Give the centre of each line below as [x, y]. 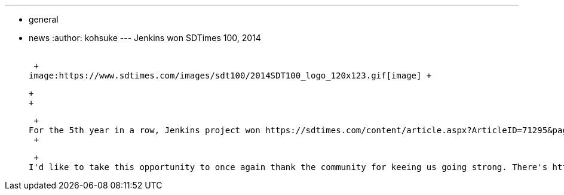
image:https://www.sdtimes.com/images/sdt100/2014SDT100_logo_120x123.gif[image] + [230, 76]
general [44, 19]
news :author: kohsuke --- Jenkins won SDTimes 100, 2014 [145, 38]
